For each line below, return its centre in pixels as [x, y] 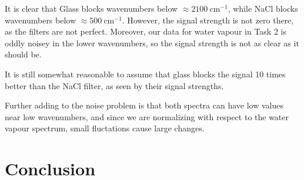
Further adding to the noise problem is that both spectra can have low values [144, 105]
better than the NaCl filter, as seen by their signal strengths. [114, 85]
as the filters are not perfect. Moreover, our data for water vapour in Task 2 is [146, 31]
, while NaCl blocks [263, 8]
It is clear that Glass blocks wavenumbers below [91, 8]
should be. [23, 54]
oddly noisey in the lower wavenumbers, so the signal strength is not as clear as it [152, 43]
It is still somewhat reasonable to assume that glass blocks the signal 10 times [145, 74]
